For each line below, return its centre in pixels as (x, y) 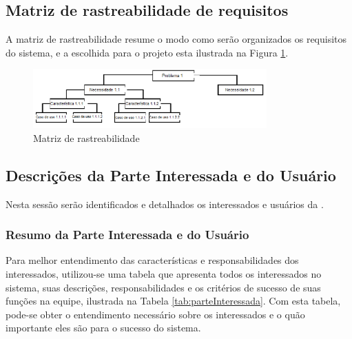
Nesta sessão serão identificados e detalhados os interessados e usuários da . (165, 204)
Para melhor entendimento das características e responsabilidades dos (152, 260)
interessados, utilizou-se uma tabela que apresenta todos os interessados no (164, 273)
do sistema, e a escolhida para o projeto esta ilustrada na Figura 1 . (147, 52)
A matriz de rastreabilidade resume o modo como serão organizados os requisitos (176, 39)
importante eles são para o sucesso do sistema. (103, 328)
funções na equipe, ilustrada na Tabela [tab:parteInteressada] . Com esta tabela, (173, 301)
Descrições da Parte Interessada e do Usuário (171, 175)
